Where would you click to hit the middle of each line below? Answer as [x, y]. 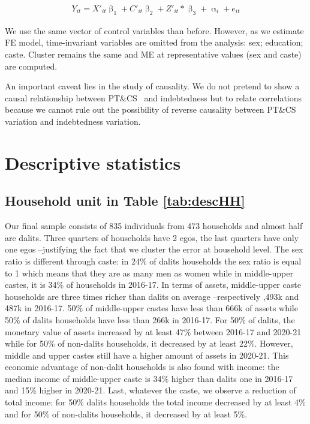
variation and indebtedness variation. [73, 121]
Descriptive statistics [93, 162]
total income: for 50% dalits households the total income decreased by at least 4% [155, 402]
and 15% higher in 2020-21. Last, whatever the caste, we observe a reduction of [151, 390]
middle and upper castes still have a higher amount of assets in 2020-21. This [147, 355]
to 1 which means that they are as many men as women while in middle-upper [149, 273]
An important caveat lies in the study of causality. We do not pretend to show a [152, 86]
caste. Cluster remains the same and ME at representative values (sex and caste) [153, 54]
